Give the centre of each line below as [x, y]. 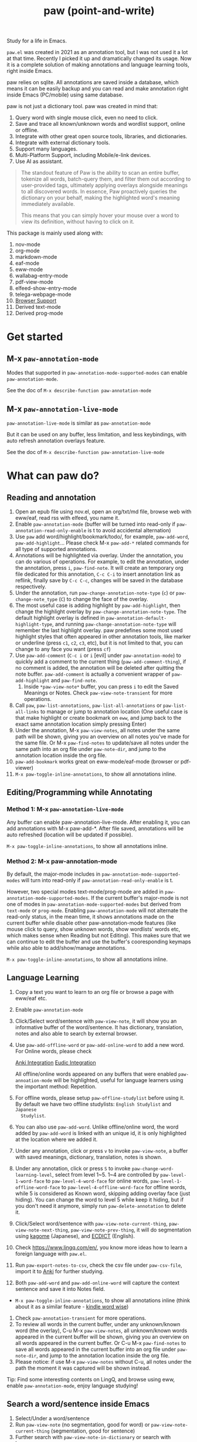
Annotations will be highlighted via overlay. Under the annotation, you [99, 555]
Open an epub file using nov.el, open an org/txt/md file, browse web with [103, 512]
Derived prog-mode [39, 313]
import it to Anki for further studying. [60, 1271]
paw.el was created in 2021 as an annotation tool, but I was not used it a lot [97, 52]
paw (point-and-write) [99, 11]
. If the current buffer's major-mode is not [138, 897]
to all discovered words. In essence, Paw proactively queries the [99, 192]
